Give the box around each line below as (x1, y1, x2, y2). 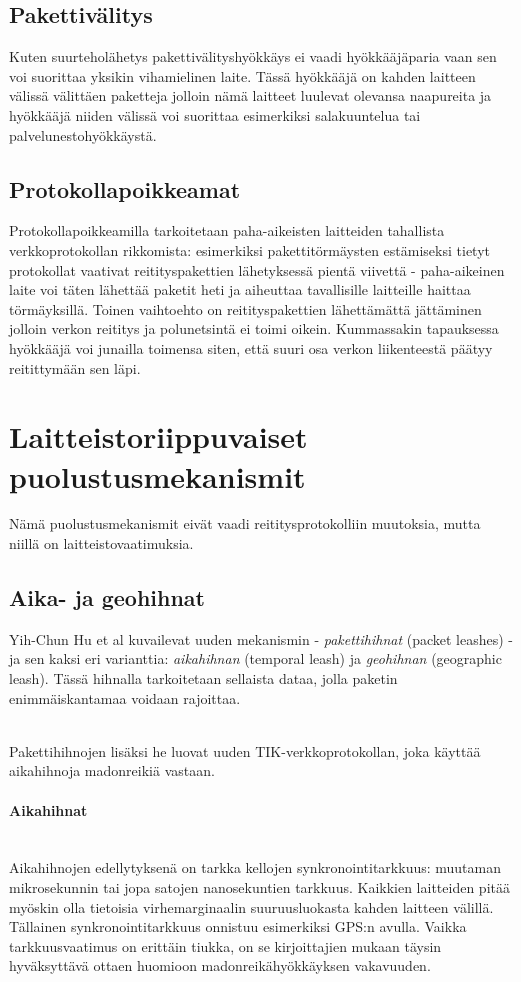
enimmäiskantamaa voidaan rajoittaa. (9, 687, 241, 708)
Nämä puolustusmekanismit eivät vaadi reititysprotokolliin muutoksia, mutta (9, 513, 481, 534)
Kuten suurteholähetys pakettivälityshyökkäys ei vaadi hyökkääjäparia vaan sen (9, 46, 497, 67)
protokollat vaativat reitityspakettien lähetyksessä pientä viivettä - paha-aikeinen (9, 259, 505, 280)
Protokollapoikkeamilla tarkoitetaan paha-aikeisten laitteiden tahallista (9, 220, 445, 241)
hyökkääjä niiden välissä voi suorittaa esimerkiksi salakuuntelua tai (9, 104, 421, 125)
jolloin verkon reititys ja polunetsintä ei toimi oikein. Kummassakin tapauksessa (9, 318, 499, 339)
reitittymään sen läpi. (9, 357, 141, 378)
